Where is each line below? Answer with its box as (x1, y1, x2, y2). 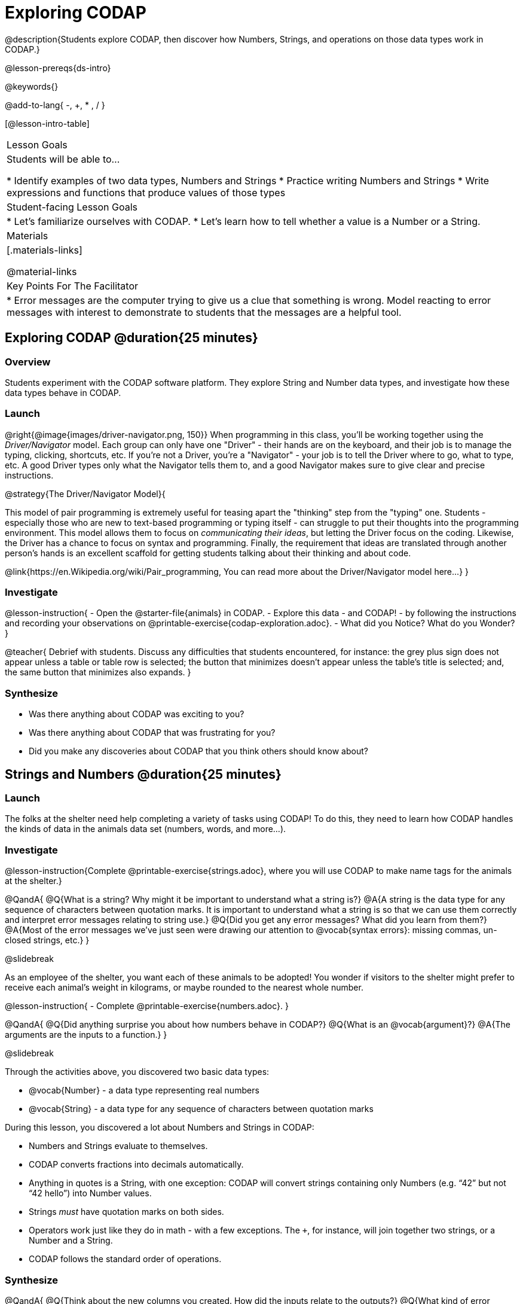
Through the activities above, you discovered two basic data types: (5, 1067, 270, 1077)
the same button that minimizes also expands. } (5, 667, 191, 678)
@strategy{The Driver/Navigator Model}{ (5, 488, 166, 499)
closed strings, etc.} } (5, 935, 90, 946)
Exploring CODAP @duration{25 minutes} (5, 330, 258, 346)
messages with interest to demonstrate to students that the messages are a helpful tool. (7, 306, 402, 318)
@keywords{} (5, 81, 59, 92)
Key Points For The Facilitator (7, 279, 139, 292)
